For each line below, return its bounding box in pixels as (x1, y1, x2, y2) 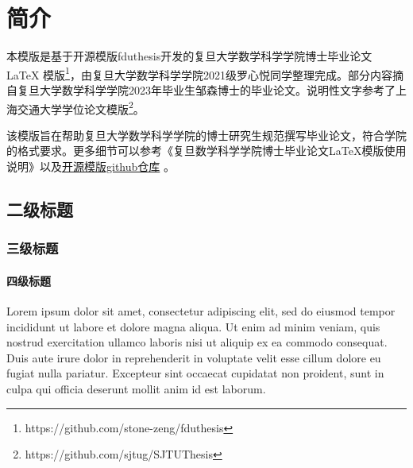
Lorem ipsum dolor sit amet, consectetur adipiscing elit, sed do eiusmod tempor (6, 303, 396, 319)
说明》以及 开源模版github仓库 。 (6, 158, 175, 174)
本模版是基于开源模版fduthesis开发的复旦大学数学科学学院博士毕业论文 (6, 48, 372, 64)
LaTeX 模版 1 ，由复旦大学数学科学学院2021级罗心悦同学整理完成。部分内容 (6, 64, 392, 83)
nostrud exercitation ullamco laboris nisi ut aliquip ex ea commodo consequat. (6, 334, 388, 350)
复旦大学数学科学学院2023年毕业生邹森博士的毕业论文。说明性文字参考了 (17, 81, 396, 98)
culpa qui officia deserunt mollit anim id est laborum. (6, 380, 266, 396)
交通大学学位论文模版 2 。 (17, 98, 145, 117)
